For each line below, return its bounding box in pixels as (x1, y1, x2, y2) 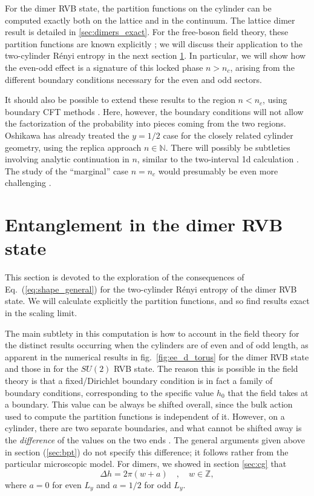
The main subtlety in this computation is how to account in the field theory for (5, 326, 299, 339)
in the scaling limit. (5, 306, 77, 319)
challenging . (5, 176, 51, 189)
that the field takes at (227, 386, 309, 398)
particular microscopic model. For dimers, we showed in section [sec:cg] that (5, 457, 287, 470)
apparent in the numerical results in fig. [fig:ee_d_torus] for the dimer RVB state (5, 350, 309, 363)
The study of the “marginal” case (5, 164, 128, 177)
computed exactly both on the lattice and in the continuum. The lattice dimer (5, 13, 295, 26)
